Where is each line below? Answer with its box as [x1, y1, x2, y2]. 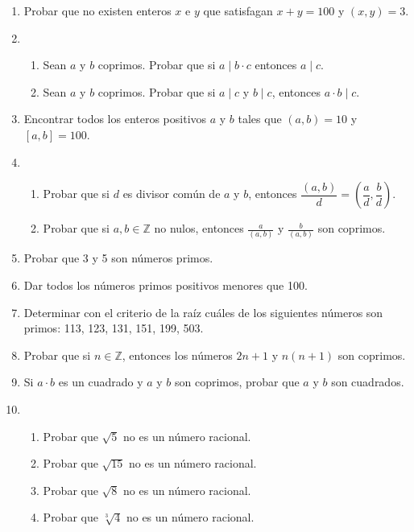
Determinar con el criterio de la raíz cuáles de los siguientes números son [23, 303, 383, 320]
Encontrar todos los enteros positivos [23, 110, 207, 127]
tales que [238, 110, 282, 127]
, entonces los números [122, 346, 233, 363]
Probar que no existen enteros [23, 2, 172, 19]
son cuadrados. [331, 373, 404, 390]
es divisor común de [122, 185, 221, 202]
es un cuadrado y [58, 373, 143, 390]
